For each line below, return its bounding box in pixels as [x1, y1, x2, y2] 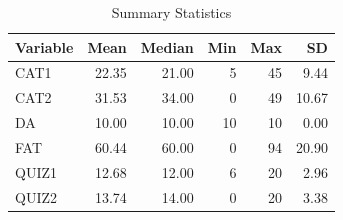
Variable [15, 36, 74, 57]
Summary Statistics [111, 2, 232, 22]
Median [140, 36, 194, 57]
